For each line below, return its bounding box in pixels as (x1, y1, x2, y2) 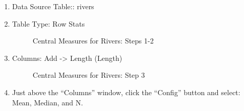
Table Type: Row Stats (12, 18, 85, 29)
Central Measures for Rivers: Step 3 (32, 70, 145, 80)
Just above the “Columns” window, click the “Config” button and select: (12, 86, 240, 97)
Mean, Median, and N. (12, 97, 83, 107)
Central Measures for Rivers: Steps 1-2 (32, 35, 154, 46)
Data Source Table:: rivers (12, 1, 94, 11)
